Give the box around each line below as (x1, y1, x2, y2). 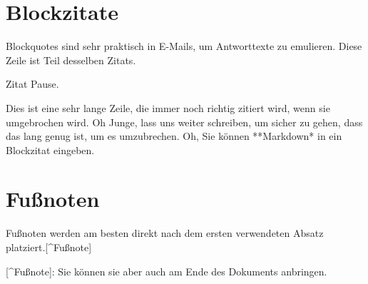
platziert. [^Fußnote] (6, 240, 92, 254)
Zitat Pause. (6, 76, 59, 91)
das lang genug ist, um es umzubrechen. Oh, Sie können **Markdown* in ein (6, 128, 342, 143)
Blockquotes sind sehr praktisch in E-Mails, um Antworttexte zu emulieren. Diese (6, 39, 362, 54)
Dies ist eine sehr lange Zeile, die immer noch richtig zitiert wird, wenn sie (6, 100, 330, 115)
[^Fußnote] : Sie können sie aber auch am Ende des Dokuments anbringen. (6, 263, 327, 278)
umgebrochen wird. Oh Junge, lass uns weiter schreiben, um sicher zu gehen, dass (6, 114, 363, 129)
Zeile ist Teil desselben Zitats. (6, 52, 136, 67)
